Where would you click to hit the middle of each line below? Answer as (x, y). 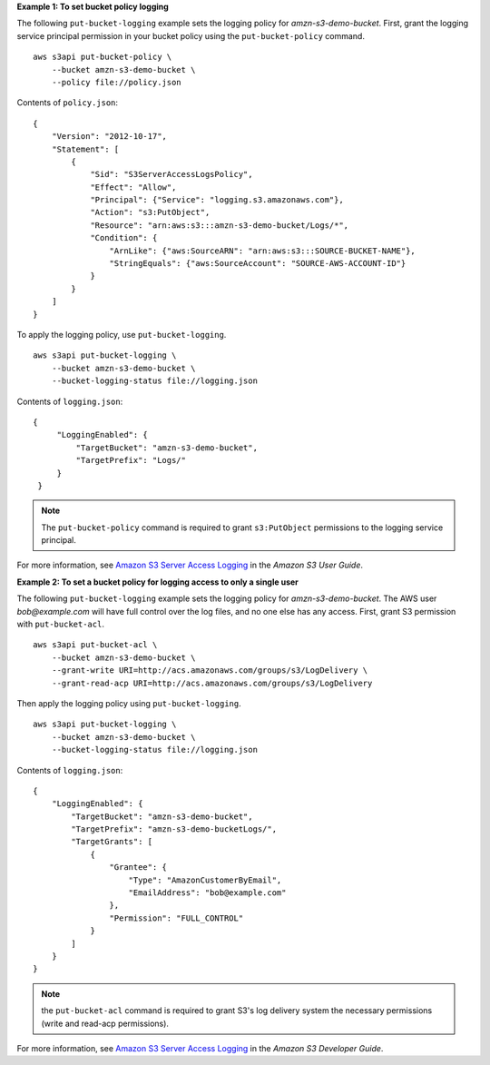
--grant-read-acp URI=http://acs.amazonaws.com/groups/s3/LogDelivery (212, 683)
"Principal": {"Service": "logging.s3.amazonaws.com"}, (217, 200)
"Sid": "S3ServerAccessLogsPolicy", (171, 174)
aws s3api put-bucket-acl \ (95, 645)
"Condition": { (124, 238)
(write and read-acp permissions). (105, 1023)
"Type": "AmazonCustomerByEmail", (205, 880)
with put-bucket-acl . (60, 624)
